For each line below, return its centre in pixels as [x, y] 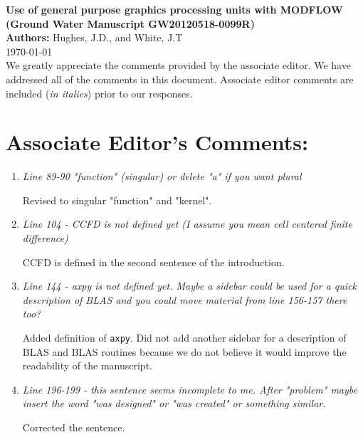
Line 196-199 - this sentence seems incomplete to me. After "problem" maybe [190, 389]
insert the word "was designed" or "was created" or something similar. [174, 403]
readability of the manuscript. [87, 365]
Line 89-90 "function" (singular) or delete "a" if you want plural [162, 176]
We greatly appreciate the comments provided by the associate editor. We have [178, 65]
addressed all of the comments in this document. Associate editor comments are [180, 79]
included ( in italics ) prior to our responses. [99, 93]
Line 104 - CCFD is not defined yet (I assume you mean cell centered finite [187, 224]
